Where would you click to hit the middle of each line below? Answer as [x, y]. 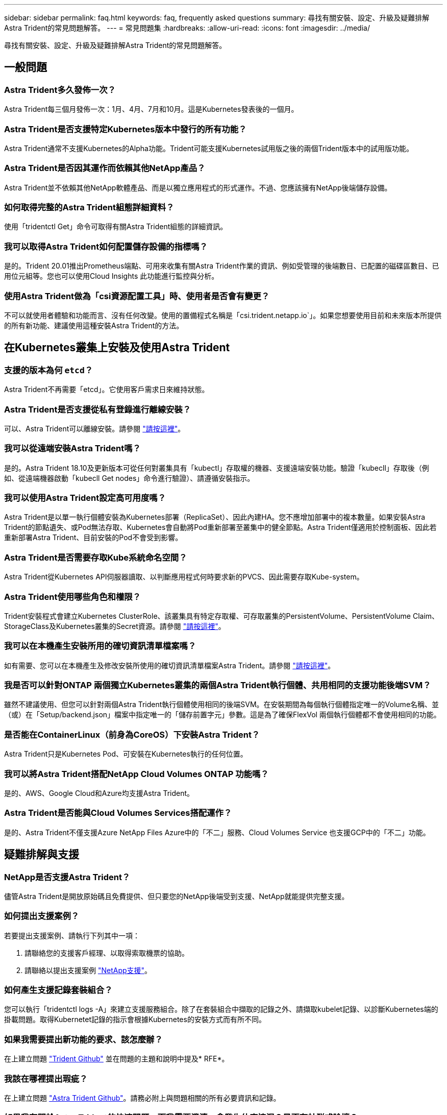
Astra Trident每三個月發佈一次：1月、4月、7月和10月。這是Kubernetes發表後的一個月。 [151, 109]
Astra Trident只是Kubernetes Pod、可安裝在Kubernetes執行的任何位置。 [126, 754]
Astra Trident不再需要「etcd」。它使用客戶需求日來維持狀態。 [107, 390]
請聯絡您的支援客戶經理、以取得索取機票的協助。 [107, 953]
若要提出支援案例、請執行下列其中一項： [72, 935]
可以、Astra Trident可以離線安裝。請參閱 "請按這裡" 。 [95, 428]
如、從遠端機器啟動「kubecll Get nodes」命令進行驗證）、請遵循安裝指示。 [129, 478]
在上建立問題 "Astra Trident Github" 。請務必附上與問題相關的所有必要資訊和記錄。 [142, 1098]
